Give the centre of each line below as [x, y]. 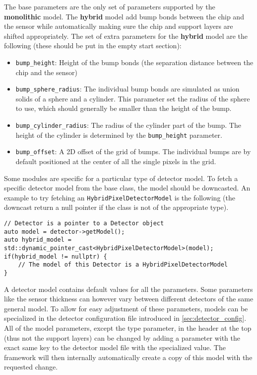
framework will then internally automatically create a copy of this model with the [128, 357]
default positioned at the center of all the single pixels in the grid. [116, 161]
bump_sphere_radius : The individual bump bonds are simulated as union [128, 89]
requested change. [31, 367]
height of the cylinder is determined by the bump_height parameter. [119, 135]
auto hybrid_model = [38, 240]
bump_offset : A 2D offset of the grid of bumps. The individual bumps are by [133, 151]
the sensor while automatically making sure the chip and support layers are [119, 26]
